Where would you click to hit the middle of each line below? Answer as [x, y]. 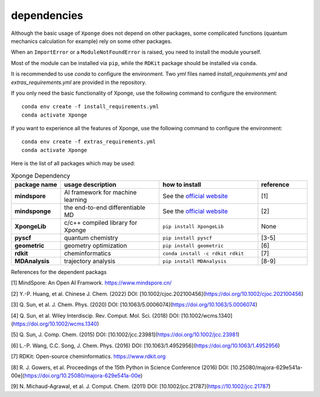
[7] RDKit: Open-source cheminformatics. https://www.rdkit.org [88, 356]
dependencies [47, 15]
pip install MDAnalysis [195, 261]
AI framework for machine [100, 192]
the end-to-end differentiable [105, 207]
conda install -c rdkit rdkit [203, 254]
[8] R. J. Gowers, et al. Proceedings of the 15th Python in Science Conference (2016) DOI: [120, 367]
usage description [90, 185]
